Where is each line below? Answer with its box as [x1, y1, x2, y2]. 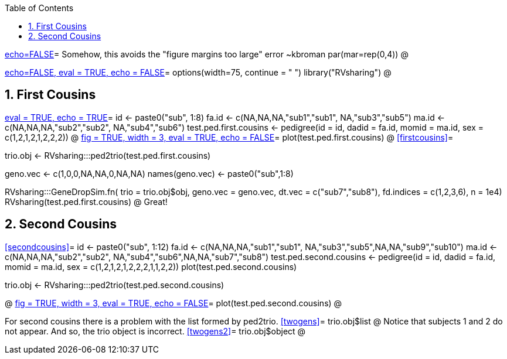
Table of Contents [5, 3, 74, 13]
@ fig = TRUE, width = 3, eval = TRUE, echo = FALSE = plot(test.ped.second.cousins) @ [5, 298, 342, 308]
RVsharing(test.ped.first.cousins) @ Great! [5, 196, 168, 207]
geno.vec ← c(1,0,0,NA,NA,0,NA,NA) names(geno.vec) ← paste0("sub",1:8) [5, 168, 294, 179]
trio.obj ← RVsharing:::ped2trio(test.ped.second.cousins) [5, 279, 224, 290]
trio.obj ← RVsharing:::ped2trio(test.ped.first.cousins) [5, 150, 211, 160]
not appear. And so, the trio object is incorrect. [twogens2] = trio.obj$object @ [5, 326, 306, 336]
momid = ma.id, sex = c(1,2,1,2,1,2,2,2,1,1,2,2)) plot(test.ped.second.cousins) [5, 261, 297, 272]
